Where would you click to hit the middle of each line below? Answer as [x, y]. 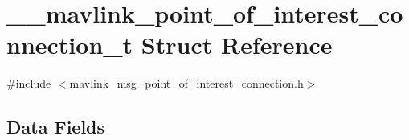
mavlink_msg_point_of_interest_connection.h [186, 83]
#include [29, 83]
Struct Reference [237, 45]
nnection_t [70, 45]
